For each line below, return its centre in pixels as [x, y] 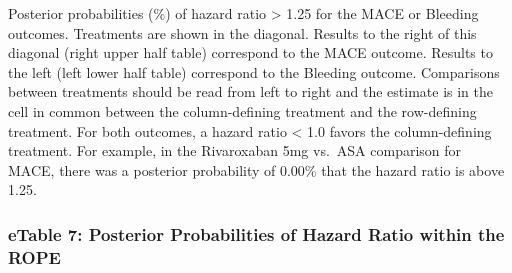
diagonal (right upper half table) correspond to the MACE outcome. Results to [250, 52]
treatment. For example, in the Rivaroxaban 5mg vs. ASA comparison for [235, 150]
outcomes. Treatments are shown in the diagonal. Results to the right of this [242, 32]
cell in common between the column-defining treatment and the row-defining [242, 110]
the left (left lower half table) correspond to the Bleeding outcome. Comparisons [254, 71]
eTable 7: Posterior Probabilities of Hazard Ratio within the [256, 233]
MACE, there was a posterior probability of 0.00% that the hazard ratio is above [256, 169]
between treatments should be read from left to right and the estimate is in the [250, 91]
